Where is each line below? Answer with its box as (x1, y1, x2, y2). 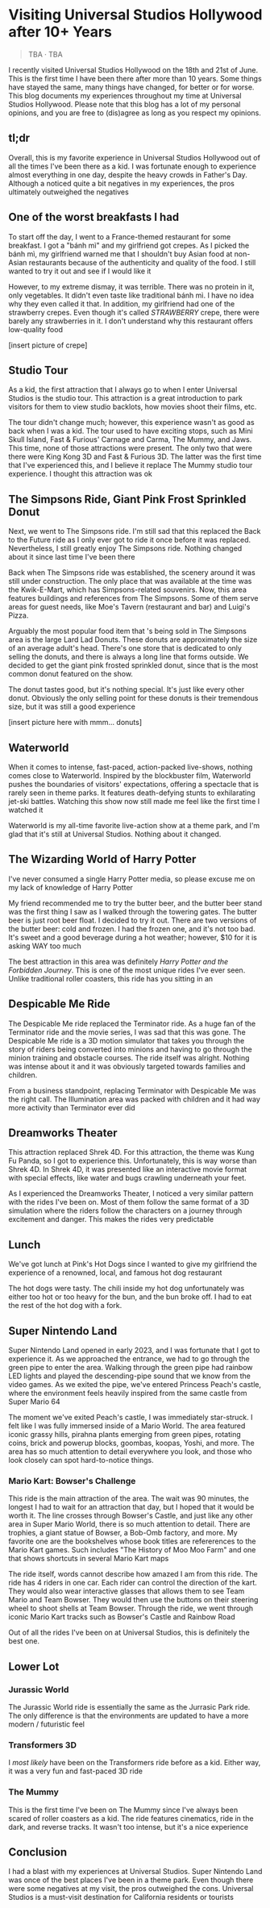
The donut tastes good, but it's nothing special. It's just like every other (8, 685, 245, 694)
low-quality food (8, 324, 63, 334)
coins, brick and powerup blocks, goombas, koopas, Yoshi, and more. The (8, 1438, 255, 1448)
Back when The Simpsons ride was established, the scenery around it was (8, 568, 255, 577)
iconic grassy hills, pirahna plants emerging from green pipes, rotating (8, 1430, 242, 1439)
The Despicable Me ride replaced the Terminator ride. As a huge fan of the (8, 1019, 256, 1028)
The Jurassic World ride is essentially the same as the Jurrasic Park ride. (8, 1702, 251, 1712)
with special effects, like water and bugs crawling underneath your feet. (8, 1173, 247, 1183)
